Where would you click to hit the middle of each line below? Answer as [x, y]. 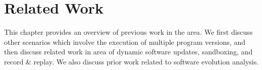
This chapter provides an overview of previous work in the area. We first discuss [128, 32]
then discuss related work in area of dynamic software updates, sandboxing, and [128, 52]
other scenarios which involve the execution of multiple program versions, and [125, 42]
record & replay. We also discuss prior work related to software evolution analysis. [132, 61]
